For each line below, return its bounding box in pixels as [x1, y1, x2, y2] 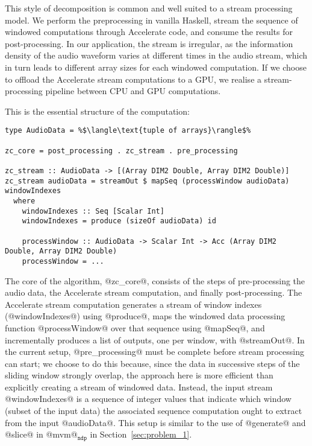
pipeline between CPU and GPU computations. [45, 84, 221, 97]
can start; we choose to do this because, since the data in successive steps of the [5, 357, 300, 369]
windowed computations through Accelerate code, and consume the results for [5, 25, 293, 38]
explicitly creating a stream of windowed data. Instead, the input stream [5, 380, 273, 393]
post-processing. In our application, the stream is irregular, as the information [5, 37, 293, 49]
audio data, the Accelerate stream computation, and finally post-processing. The [5, 286, 302, 299]
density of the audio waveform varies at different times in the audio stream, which [5, 49, 308, 62]
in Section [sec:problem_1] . [90, 428, 192, 441]
